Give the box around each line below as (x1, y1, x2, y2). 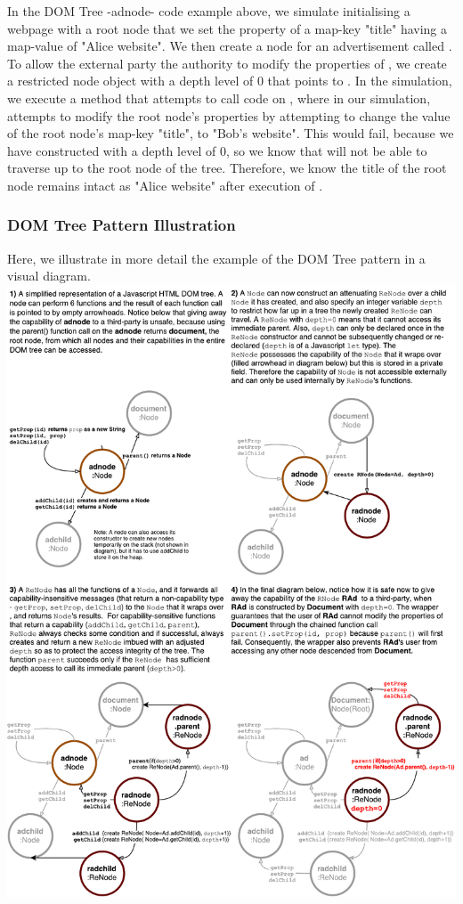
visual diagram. (7, 266, 91, 285)
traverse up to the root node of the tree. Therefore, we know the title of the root (7, 159, 447, 177)
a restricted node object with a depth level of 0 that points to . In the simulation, (7, 71, 452, 90)
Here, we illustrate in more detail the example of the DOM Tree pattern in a (7, 248, 426, 267)
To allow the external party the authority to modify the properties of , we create (7, 53, 447, 72)
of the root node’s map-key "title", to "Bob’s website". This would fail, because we (7, 124, 454, 143)
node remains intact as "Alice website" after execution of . (7, 175, 323, 194)
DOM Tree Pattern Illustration (7, 214, 236, 236)
